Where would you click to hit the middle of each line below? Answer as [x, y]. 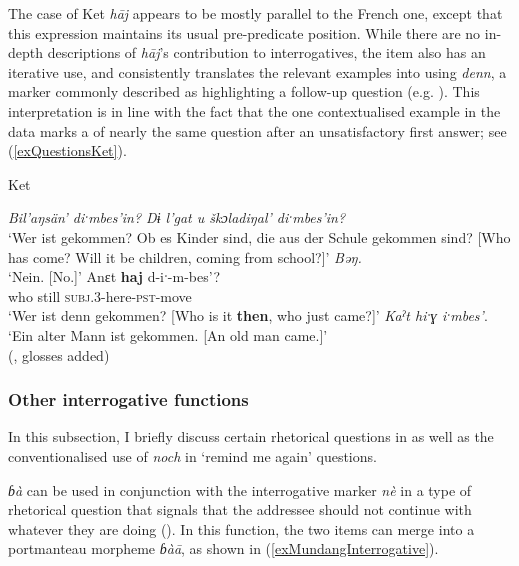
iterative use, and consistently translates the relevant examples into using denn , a [257, 71]
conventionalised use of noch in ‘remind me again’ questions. [192, 455]
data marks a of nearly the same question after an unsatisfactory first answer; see [257, 130]
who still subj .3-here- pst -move [100, 295]
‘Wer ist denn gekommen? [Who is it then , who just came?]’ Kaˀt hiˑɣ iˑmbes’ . [248, 315]
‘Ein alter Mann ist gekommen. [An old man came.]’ [168, 334]
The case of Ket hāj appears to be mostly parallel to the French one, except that [255, 13]
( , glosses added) [59, 354]
